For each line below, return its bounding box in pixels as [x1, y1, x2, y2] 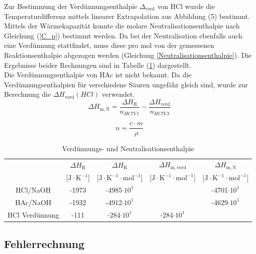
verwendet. [102, 89, 135, 99]
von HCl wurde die [157, 1, 215, 11]
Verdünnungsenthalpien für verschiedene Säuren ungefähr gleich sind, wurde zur [4, 79, 248, 89]
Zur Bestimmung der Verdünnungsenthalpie [4, 1, 137, 11]
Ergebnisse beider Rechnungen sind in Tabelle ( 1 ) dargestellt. [4, 59, 192, 70]
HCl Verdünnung [7, 209, 59, 220]
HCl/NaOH [15, 184, 51, 195]
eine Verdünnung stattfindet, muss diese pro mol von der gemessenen [4, 40, 215, 50]
